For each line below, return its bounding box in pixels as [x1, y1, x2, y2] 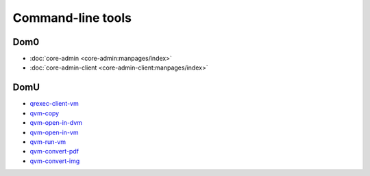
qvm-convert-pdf [29, 147, 79, 156]
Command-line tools [12, 10, 132, 25]
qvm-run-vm [29, 137, 66, 146]
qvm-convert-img [29, 157, 80, 165]
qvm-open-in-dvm [29, 119, 82, 127]
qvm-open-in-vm [29, 128, 79, 136]
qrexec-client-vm [29, 100, 79, 108]
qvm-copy [29, 109, 60, 117]
